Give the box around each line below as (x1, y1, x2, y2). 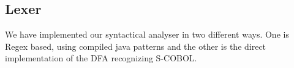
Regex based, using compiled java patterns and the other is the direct (5, 39, 266, 52)
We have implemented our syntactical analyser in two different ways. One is (5, 28, 289, 41)
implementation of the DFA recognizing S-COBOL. (5, 52, 197, 64)
